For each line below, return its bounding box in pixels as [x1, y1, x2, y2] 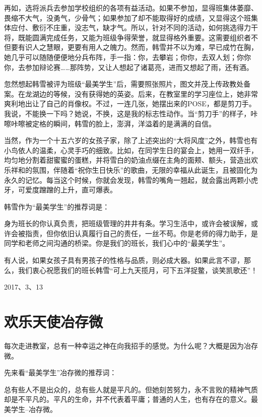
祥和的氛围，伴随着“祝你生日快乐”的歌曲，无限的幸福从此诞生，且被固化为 [11, 164, 258, 175]
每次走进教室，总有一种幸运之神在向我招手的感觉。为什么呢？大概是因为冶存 [4, 340, 258, 351]
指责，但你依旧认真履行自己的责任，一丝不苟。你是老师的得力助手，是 [25, 228, 258, 238]
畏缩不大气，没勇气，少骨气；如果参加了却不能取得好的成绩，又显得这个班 [4, 12, 251, 23]
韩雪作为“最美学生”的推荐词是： [4, 201, 110, 212]
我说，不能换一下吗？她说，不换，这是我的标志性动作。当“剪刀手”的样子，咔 [4, 108, 258, 118]
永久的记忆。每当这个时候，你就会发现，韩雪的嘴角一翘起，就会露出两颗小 [4, 174, 251, 185]
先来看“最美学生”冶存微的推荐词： [4, 367, 117, 378]
